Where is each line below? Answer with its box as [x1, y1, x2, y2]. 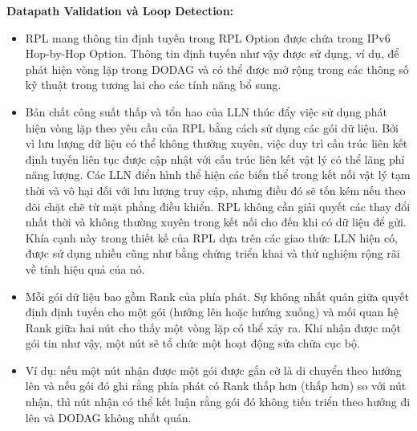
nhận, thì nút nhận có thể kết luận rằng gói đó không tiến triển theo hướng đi [25, 393, 411, 410]
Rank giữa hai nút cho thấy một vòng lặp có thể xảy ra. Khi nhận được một [25, 319, 401, 335]
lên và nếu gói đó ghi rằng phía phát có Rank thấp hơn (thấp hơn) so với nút [25, 377, 407, 394]
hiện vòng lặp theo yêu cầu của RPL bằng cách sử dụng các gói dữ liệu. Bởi [25, 119, 399, 136]
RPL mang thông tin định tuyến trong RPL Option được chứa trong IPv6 [25, 29, 391, 46]
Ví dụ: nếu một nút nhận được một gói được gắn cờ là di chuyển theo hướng [25, 361, 402, 378]
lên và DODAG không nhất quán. [25, 409, 192, 425]
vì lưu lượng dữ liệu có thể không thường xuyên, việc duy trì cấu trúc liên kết [25, 135, 408, 152]
